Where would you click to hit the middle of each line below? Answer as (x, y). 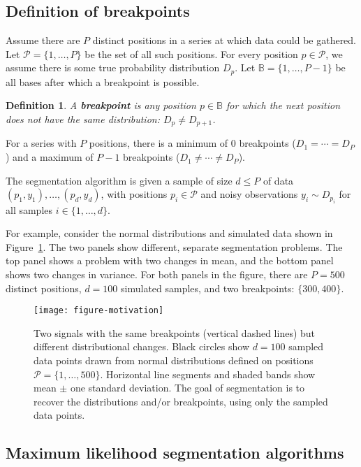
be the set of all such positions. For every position (191, 53)
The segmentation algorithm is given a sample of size (119, 180)
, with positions (134, 194)
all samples (29, 209)
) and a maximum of (50, 157)
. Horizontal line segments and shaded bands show (208, 374)
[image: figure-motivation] (99, 311)
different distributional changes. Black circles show (141, 346)
